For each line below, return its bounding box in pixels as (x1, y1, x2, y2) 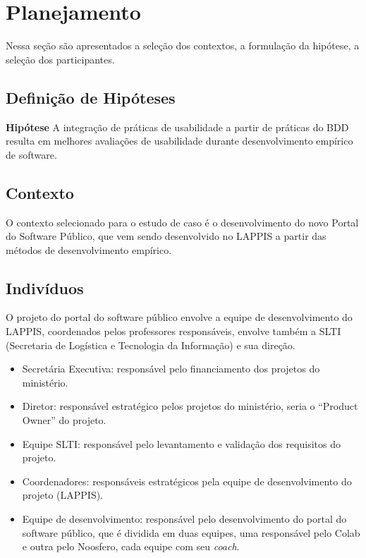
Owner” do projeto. (22, 413, 106, 427)
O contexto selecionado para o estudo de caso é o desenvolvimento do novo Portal (6, 214, 359, 229)
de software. (6, 147, 57, 162)
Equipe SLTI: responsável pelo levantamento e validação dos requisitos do (22, 436, 341, 451)
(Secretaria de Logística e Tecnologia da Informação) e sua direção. (6, 337, 295, 352)
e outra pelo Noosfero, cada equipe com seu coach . (22, 539, 240, 554)
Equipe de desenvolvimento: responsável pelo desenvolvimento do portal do (22, 511, 347, 526)
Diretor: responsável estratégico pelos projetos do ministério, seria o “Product (22, 399, 358, 413)
